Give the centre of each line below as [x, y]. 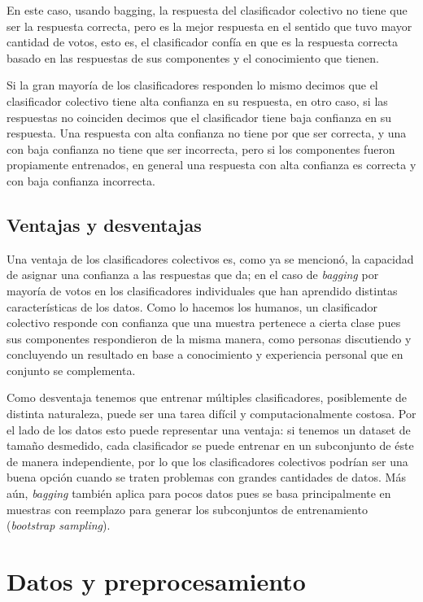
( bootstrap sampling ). [59, 525]
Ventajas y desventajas [104, 224]
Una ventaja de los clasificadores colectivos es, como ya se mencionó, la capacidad [210, 258]
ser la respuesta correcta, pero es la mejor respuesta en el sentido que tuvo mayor [209, 26]
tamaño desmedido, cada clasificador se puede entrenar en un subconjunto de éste [210, 445]
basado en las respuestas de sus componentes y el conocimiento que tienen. [193, 57]
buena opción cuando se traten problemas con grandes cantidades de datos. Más [206, 477]
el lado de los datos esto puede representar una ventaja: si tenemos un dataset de [209, 429]
